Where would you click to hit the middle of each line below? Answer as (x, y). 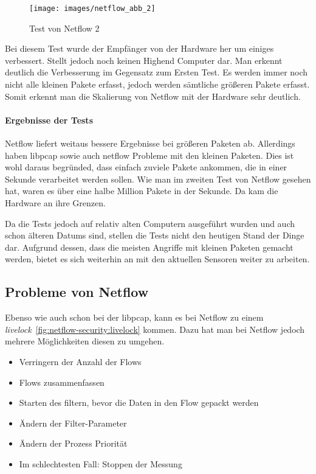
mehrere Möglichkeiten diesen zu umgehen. (85, 341)
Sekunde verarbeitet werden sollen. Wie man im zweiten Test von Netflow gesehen (158, 179)
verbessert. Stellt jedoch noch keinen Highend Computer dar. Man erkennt (144, 60)
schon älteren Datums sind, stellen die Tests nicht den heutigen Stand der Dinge (155, 235)
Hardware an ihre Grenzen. (55, 202)
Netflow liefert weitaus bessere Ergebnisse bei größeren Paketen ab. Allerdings (150, 143)
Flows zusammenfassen (62, 382)
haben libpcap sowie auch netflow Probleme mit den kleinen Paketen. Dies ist (149, 155)
